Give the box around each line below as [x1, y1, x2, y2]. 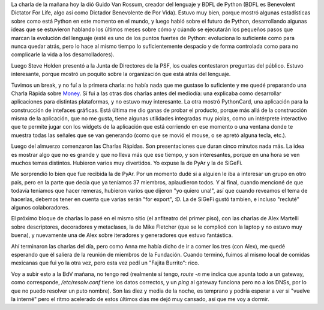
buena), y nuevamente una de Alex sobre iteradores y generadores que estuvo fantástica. [11, 232, 233, 239]
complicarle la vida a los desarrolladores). [11, 51, 115, 58]
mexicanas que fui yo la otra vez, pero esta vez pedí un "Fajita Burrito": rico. [11, 259, 199, 266]
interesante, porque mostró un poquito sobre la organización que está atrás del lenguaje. [11, 71, 231, 78]
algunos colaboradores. [11, 203, 70, 211]
